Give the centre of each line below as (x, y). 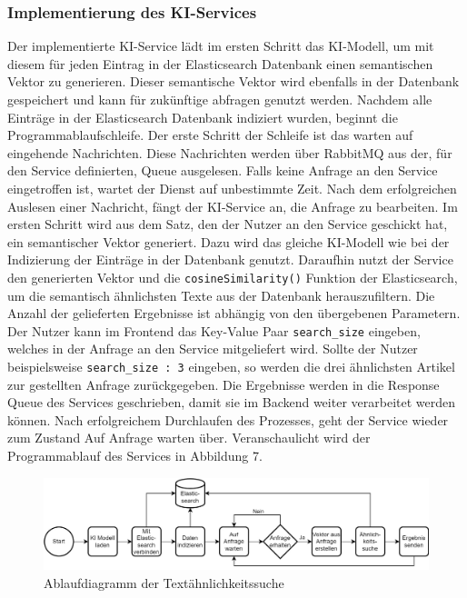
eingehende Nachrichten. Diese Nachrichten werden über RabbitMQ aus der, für (230, 152)
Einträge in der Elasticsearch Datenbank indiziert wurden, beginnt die (203, 117)
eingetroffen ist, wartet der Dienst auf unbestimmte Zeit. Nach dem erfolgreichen (232, 188)
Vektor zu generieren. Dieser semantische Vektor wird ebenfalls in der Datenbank (233, 81)
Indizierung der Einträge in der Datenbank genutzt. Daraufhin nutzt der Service (230, 259)
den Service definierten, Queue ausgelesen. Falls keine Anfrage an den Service (223, 170)
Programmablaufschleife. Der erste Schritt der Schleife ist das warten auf (210, 135)
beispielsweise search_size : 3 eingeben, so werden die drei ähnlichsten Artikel (231, 367)
